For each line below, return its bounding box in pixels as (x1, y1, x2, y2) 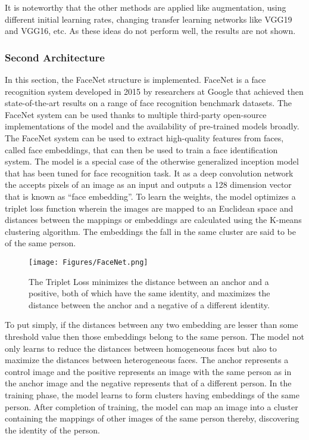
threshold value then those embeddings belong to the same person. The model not (5, 330, 304, 342)
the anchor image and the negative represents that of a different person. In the (5, 377, 292, 389)
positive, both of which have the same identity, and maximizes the (29, 287, 270, 299)
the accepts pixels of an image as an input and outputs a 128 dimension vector (5, 178, 292, 191)
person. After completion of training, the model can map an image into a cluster (5, 400, 298, 413)
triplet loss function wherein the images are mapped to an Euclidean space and (5, 202, 294, 214)
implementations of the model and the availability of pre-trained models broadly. (5, 120, 299, 132)
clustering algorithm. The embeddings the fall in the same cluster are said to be (5, 225, 296, 237)
